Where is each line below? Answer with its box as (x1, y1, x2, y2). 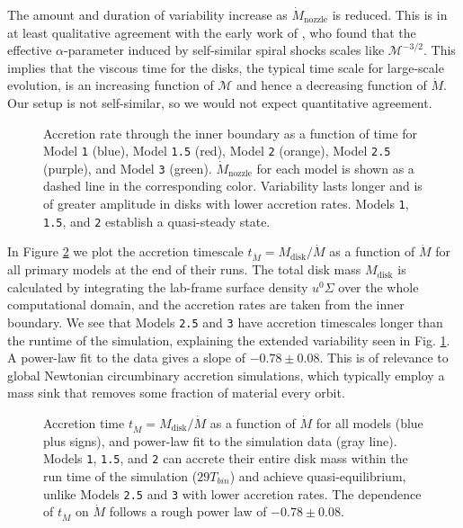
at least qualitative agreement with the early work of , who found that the (7, 22, 416, 41)
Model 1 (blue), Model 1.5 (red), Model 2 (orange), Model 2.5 (43, 141, 391, 160)
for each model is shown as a (256, 158, 414, 177)
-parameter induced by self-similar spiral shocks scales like (64, 40, 385, 59)
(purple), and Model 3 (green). (43, 158, 212, 177)
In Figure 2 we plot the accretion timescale (7, 242, 244, 261)
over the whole (338, 277, 419, 296)
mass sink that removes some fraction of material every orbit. (7, 383, 345, 402)
